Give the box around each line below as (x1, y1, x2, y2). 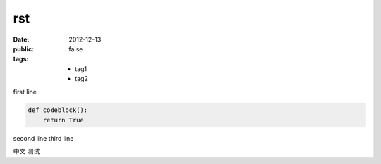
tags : (13, 55, 29, 63)
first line (13, 87, 37, 96)
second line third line (13, 134, 74, 142)
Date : (13, 35, 30, 44)
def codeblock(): (28, 106, 88, 114)
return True (42, 116, 85, 124)
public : (13, 44, 35, 53)
